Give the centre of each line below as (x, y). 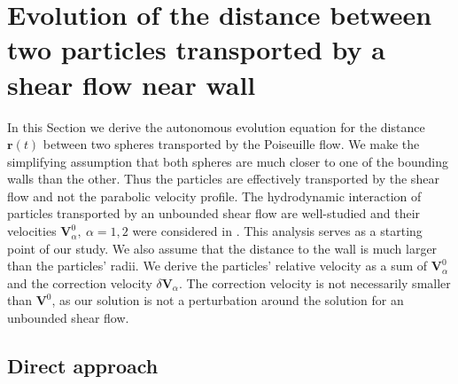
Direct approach (83, 366)
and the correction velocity (80, 282)
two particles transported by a (196, 49)
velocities (32, 231)
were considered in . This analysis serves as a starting (277, 231)
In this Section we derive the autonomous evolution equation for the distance (216, 126)
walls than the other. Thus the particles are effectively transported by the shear (223, 179)
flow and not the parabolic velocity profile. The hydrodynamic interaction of (214, 196)
